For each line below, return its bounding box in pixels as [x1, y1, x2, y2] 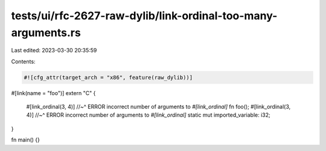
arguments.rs [11, 26, 81, 39]
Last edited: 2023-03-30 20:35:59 [11, 47, 97, 54]
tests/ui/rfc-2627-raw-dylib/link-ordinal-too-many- [11, 9, 278, 22]
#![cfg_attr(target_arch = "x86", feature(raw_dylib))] [24, 74, 193, 81]
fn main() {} [11, 136, 40, 144]
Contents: [11, 58, 36, 65]
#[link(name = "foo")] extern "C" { [11, 89, 96, 96]
